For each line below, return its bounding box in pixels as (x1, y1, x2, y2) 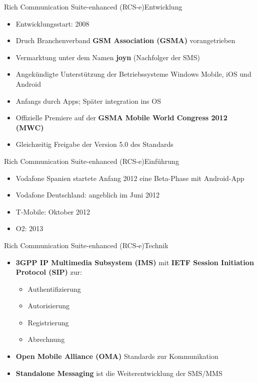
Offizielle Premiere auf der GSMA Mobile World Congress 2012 (15, 112, 227, 123)
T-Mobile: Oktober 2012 (15, 206, 90, 217)
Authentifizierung (27, 283, 81, 294)
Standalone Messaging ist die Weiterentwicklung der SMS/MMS (15, 367, 222, 378)
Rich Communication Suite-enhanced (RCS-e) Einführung (4, 155, 179, 166)
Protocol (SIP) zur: (15, 267, 82, 277)
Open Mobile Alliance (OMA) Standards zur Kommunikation (15, 351, 218, 361)
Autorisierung (27, 300, 69, 311)
